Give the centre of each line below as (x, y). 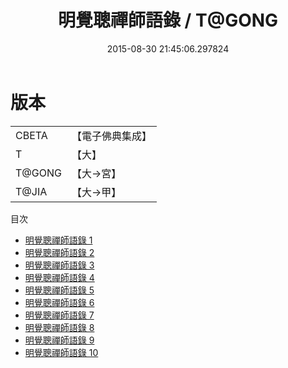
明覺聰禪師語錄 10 (61, 352)
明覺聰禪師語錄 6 (59, 302)
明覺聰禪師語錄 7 (59, 315)
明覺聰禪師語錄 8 (59, 327)
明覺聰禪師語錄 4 (59, 277)
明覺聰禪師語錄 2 (59, 252)
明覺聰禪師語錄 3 (59, 265)
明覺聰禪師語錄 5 (59, 290)
